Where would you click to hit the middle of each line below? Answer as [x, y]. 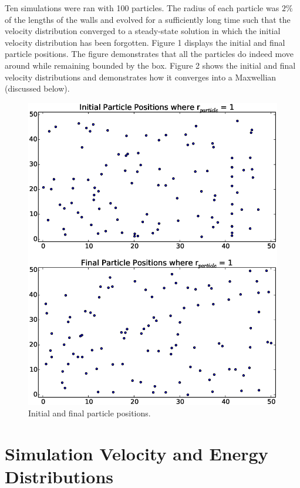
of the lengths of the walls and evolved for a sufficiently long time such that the [148, 19]
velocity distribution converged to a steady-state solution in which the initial [143, 31]
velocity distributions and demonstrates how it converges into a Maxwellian [141, 77]
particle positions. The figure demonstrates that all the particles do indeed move [149, 54]
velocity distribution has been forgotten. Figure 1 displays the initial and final [145, 42]
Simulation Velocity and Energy [136, 454]
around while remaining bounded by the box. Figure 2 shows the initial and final [150, 65]
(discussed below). [37, 88]
